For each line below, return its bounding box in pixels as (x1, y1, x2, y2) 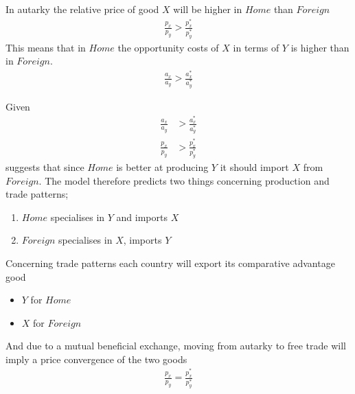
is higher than (290, 40, 350, 54)
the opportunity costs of (117, 40, 219, 54)
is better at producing (116, 159, 209, 174)
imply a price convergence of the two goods (5, 351, 187, 366)
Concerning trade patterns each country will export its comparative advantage (5, 255, 335, 270)
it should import (220, 159, 289, 174)
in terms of (233, 40, 279, 54)
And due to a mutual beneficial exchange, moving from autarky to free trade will (5, 338, 347, 353)
